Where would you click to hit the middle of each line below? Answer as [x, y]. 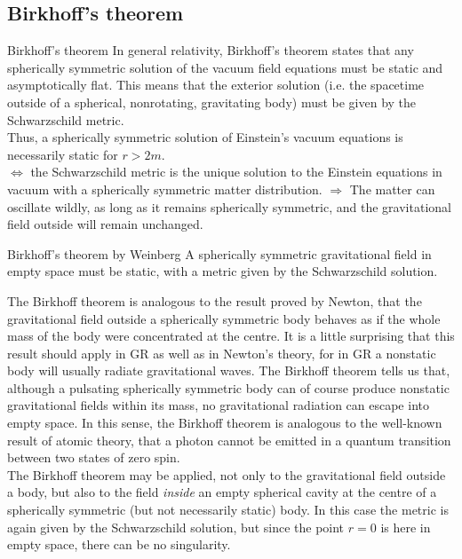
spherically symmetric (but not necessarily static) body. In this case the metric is [228, 510]
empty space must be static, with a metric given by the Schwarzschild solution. [223, 271]
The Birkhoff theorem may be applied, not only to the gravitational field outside [227, 474]
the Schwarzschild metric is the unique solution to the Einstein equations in [236, 172]
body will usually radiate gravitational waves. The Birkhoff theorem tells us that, [229, 370]
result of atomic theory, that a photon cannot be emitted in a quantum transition [229, 440]
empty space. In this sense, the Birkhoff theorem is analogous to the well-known [225, 423]
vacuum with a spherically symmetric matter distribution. [165, 189]
